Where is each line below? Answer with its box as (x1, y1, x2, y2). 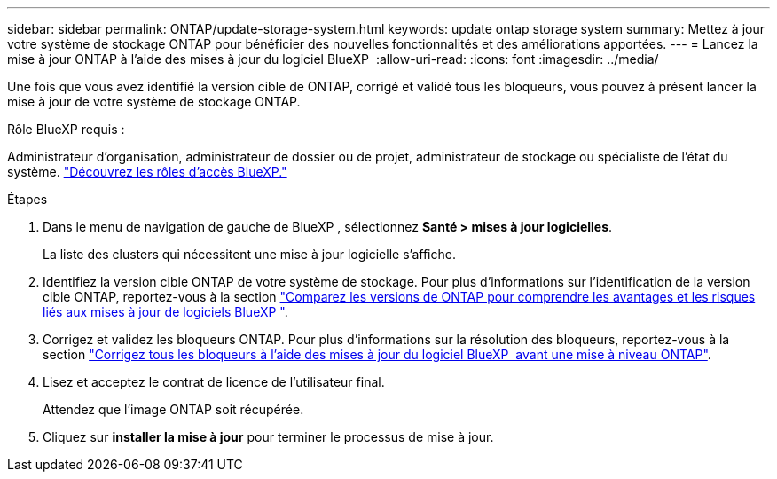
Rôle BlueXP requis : (7, 122, 125, 137)
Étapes (7, 192, 48, 207)
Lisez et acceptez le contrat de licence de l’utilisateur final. (43, 374, 385, 389)
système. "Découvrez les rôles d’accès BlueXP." (7, 164, 287, 179)
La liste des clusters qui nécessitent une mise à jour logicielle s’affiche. (43, 247, 456, 262)
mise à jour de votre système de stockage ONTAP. (7, 94, 301, 109)
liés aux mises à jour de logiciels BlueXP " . (43, 304, 288, 319)
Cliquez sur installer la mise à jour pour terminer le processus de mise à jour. (43, 429, 494, 444)
